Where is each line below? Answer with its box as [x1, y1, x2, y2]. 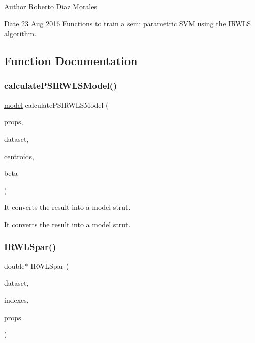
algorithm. [4, 28, 37, 39]
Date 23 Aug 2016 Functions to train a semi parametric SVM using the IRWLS [4, 18, 251, 28]
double [4, 260, 25, 271]
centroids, [4, 150, 34, 161]
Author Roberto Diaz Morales [4, 1, 97, 11]
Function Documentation [4, 53, 138, 69]
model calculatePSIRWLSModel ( [4, 99, 109, 110]
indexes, [4, 294, 29, 305]
